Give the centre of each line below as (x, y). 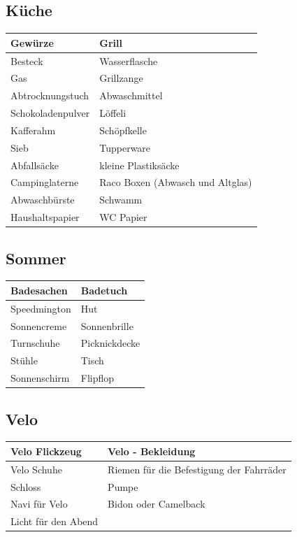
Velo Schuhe (36, 469)
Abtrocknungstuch (50, 95)
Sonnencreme (39, 325)
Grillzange (121, 78)
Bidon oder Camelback (157, 504)
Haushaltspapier (45, 217)
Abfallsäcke (35, 165)
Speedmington (41, 308)
